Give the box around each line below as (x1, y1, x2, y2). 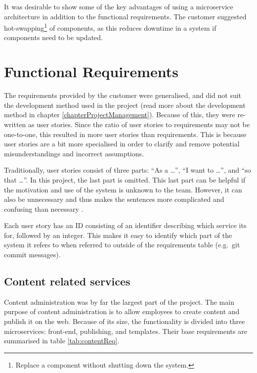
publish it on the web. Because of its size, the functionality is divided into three (4, 316, 245, 326)
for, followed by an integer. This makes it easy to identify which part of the (4, 230, 232, 240)
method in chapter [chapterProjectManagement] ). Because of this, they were (4, 109, 235, 120)
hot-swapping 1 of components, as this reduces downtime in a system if (4, 21, 216, 33)
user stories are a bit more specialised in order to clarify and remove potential (4, 139, 240, 149)
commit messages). (4, 249, 61, 260)
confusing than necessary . (4, 203, 84, 214)
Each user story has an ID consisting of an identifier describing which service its (4, 220, 247, 231)
